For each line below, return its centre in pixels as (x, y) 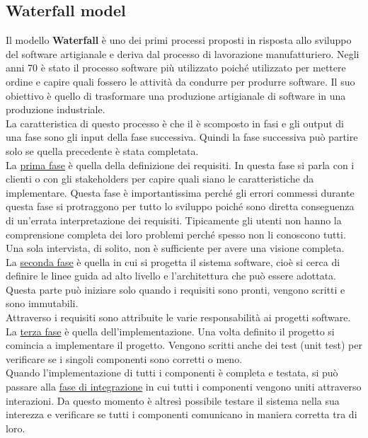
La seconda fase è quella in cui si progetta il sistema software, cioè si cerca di (173, 261)
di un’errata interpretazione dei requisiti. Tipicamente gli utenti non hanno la (174, 220)
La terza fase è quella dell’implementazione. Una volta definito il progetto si (170, 331)
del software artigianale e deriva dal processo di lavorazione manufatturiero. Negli (183, 53)
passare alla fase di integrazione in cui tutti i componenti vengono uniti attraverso (184, 387)
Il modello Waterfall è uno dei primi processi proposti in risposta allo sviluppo (179, 40)
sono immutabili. (42, 303)
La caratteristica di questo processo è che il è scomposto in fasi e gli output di (175, 123)
